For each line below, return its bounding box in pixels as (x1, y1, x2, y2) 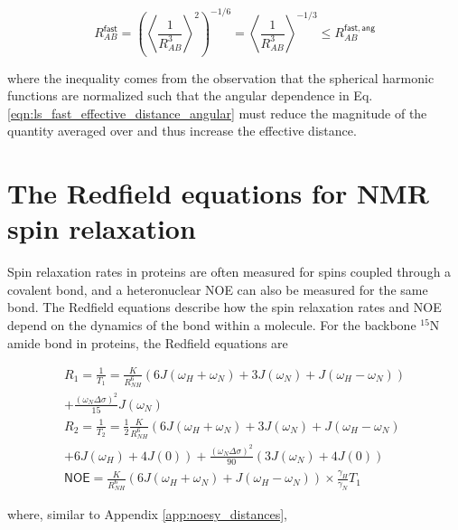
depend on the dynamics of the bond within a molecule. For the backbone (7, 316, 416, 335)
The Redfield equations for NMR (7, 175, 429, 212)
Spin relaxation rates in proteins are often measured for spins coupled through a (7, 262, 452, 281)
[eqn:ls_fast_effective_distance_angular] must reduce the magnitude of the (7, 103, 427, 122)
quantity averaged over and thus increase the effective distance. (7, 121, 357, 140)
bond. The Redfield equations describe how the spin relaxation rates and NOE (7, 298, 442, 317)
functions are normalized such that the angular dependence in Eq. (7, 86, 373, 105)
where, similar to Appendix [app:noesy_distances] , (7, 505, 287, 524)
